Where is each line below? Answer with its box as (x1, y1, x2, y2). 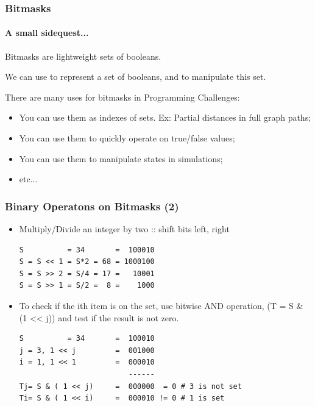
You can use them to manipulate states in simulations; (19, 152, 223, 165)
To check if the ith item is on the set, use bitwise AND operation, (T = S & (19, 299, 303, 312)
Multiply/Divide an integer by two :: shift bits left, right (19, 223, 230, 235)
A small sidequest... (5, 26, 89, 39)
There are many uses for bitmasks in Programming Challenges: (5, 90, 240, 103)
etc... (19, 173, 38, 185)
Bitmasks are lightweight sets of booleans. (5, 49, 161, 62)
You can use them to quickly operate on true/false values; (19, 132, 235, 144)
